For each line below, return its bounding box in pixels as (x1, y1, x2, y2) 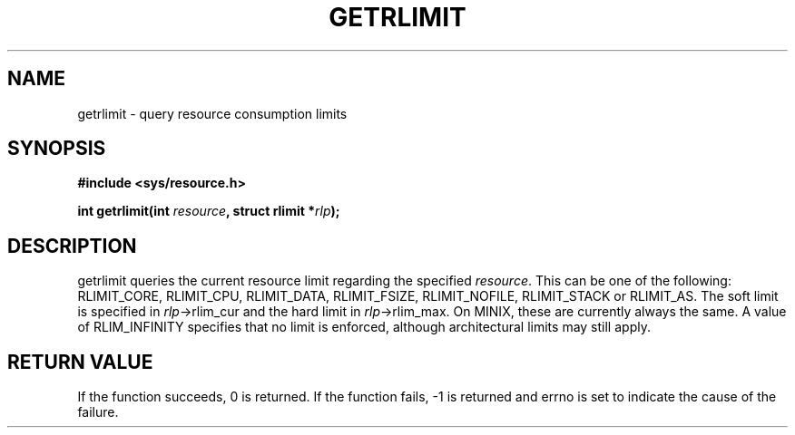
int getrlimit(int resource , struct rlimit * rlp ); (77, 203, 340, 219)
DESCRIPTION (7, 234, 137, 257)
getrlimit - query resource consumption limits (77, 105, 348, 121)
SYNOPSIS (7, 137, 106, 160)
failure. (77, 404, 119, 420)
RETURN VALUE (7, 350, 153, 373)
